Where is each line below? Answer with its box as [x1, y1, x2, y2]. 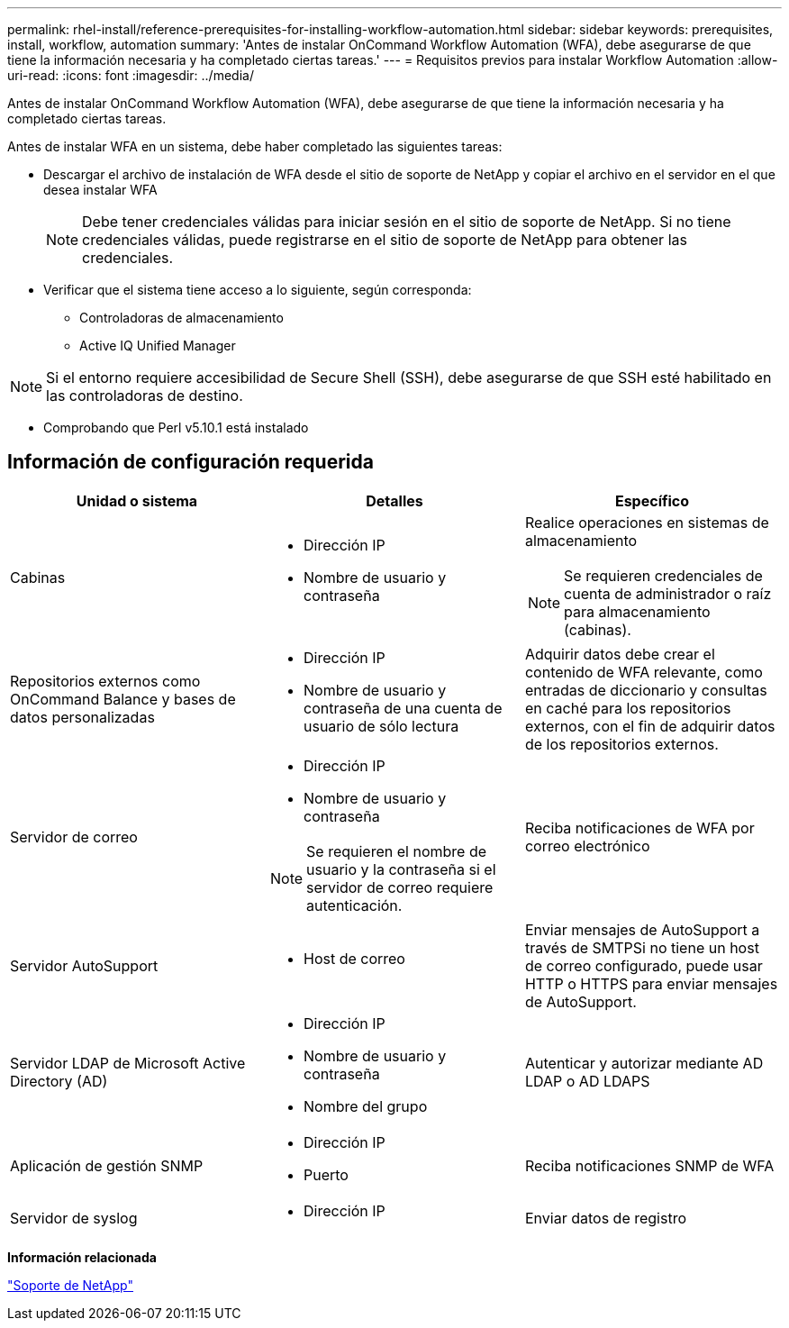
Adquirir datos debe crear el [524, 644, 715, 663]
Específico [614, 491, 690, 510]
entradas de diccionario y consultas [524, 680, 767, 699]
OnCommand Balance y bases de [10, 689, 236, 708]
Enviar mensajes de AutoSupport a [524, 920, 760, 939]
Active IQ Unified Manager [79, 338, 236, 353]
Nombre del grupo [303, 1096, 428, 1115]
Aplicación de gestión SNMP [10, 1156, 204, 1175]
